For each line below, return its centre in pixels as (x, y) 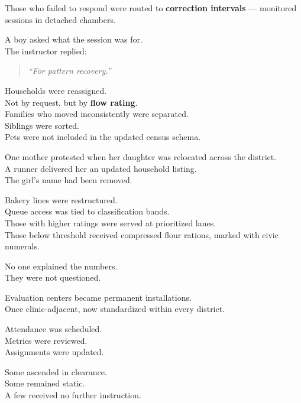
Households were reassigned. (56, 90)
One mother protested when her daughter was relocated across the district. (141, 156)
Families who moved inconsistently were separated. (97, 114)
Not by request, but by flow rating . (71, 102)
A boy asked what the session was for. (74, 39)
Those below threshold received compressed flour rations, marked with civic (142, 234)
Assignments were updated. (54, 352)
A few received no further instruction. (73, 395)
